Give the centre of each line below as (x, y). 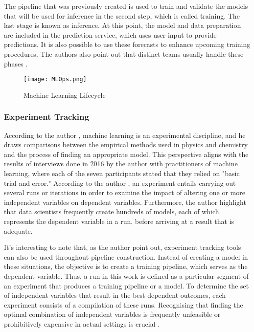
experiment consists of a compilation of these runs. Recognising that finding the (124, 304)
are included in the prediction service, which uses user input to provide (110, 34)
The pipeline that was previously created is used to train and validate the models (126, 6)
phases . (16, 63)
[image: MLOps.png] (55, 79)
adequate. (18, 231)
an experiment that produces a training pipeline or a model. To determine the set (127, 285)
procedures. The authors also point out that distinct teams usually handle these (124, 54)
